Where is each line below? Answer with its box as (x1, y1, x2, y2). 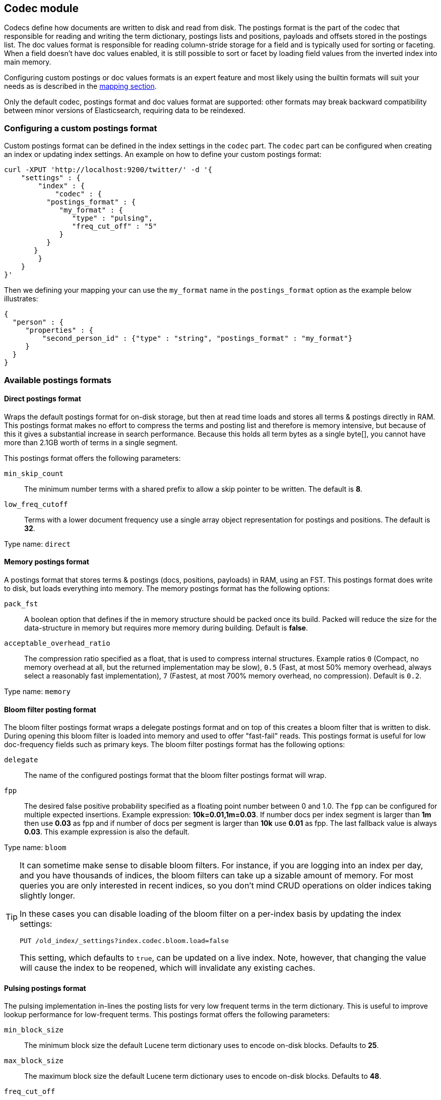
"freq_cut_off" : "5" (72, 222, 157, 231)
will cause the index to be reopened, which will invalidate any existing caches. (20, 963, 316, 973)
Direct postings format (4, 394, 81, 403)
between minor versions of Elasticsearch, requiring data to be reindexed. (4, 106, 245, 115)
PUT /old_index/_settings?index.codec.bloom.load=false (20, 937, 229, 945)
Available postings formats (4, 375, 111, 385)
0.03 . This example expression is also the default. (24, 827, 190, 836)
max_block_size (4, 1057, 64, 1065)
